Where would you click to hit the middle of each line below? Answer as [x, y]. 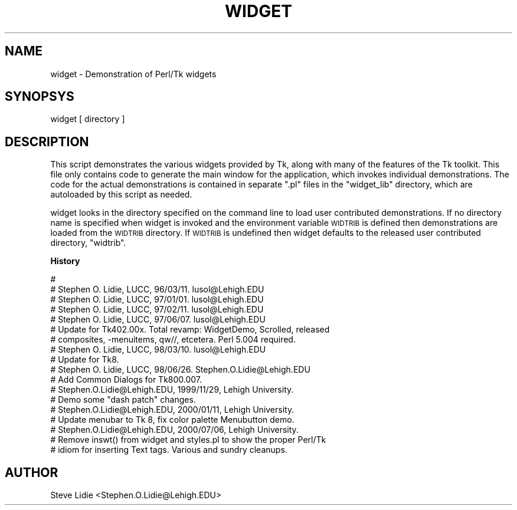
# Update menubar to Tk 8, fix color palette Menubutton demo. [172, 420]
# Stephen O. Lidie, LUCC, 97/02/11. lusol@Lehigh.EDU [157, 310]
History [65, 261]
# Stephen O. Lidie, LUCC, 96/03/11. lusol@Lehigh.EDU [157, 289]
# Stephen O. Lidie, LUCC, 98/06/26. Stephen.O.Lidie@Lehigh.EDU [180, 370]
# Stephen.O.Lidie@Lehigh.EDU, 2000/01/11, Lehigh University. [172, 410]
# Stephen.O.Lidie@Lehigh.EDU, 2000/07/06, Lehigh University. [174, 430]
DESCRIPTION [47, 142]
